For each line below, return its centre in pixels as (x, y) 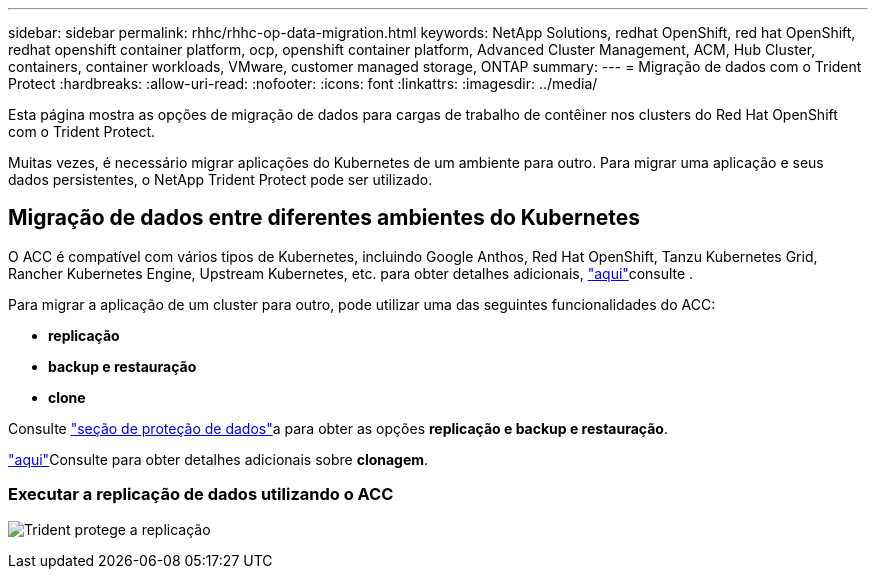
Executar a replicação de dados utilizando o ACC (201, 494)
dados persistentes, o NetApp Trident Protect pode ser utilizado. (220, 179)
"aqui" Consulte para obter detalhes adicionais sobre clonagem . (218, 459)
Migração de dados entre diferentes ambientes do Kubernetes (324, 218)
